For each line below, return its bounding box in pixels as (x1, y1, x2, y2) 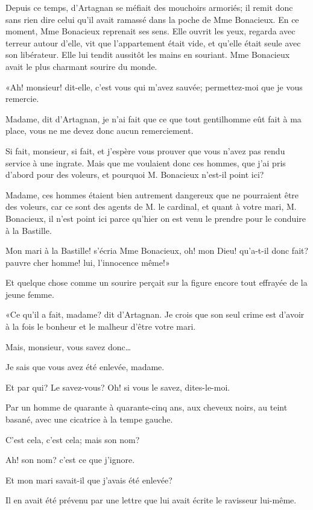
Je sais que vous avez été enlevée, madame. (5, 360, 165, 373)
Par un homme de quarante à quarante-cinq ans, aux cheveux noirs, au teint (5, 401, 288, 414)
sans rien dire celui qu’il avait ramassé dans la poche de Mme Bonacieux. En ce (5, 13, 299, 25)
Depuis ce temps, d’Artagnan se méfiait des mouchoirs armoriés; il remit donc (5, 1, 293, 13)
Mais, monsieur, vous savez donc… (5, 340, 131, 353)
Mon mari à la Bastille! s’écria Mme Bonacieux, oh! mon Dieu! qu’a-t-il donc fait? (5, 244, 309, 257)
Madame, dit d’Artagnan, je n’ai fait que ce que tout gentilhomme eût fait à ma (5, 112, 302, 125)
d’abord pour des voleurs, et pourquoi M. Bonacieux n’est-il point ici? (5, 168, 264, 181)
